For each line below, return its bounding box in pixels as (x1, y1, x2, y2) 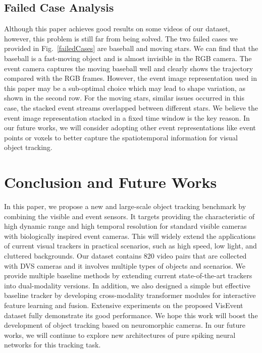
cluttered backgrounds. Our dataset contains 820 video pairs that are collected (4, 250, 247, 261)
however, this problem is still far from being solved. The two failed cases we (4, 33, 238, 43)
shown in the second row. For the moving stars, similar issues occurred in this (4, 92, 244, 103)
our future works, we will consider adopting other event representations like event (4, 122, 256, 133)
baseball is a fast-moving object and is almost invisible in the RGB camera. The (4, 53, 252, 63)
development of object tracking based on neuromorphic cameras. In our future (4, 320, 245, 330)
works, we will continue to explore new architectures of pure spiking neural (4, 329, 236, 340)
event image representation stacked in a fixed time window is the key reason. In (4, 112, 250, 123)
